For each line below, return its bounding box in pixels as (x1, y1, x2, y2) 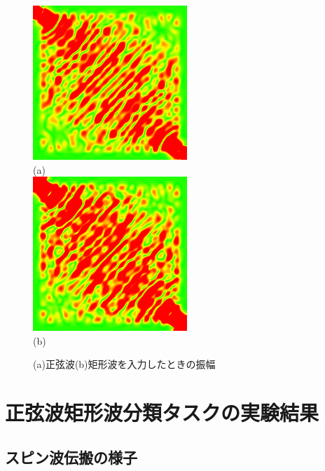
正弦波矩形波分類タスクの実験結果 (5, 398, 319, 427)
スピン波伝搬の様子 (5, 446, 137, 467)
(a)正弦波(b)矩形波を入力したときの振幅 (33, 357, 216, 371)
